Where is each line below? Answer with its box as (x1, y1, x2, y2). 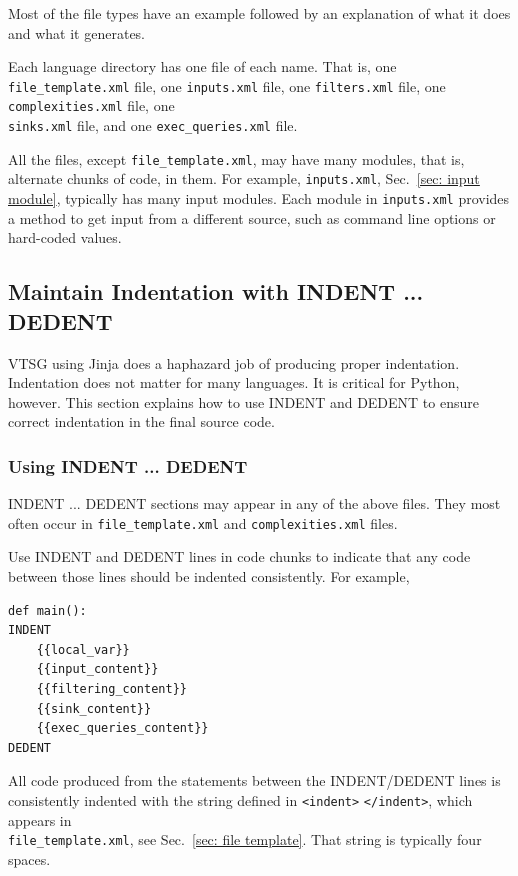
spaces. (8, 848, 51, 869)
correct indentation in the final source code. (8, 411, 275, 432)
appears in (8, 809, 72, 830)
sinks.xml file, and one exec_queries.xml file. (8, 115, 298, 136)
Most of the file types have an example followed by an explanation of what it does (8, 3, 511, 23)
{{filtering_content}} (36, 681, 187, 696)
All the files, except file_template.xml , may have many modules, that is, (8, 148, 465, 169)
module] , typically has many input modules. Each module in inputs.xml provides (8, 188, 510, 209)
